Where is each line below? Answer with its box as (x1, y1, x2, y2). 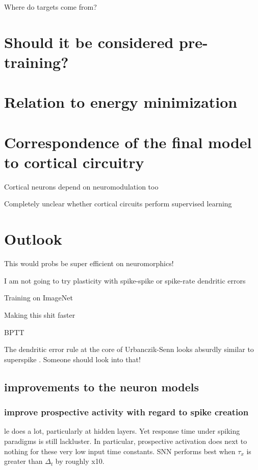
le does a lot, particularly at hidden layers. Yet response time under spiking (4, 426, 240, 436)
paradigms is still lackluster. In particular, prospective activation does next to (4, 435, 247, 446)
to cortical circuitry (4, 151, 144, 172)
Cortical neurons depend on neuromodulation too (4, 181, 159, 192)
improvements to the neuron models (4, 379, 199, 394)
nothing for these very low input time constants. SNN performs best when (4, 445, 236, 456)
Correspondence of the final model (4, 131, 252, 152)
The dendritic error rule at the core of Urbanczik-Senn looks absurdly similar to (4, 344, 254, 355)
